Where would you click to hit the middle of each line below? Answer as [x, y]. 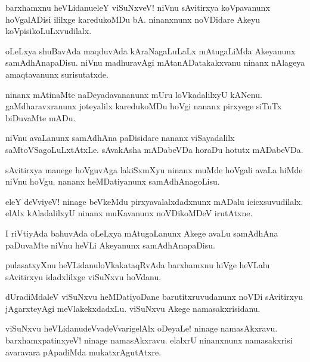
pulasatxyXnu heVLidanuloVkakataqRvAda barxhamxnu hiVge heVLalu [138, 265]
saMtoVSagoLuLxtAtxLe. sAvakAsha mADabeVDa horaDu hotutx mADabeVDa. [154, 149]
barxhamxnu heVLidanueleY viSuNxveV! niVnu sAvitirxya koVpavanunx [138, 7]
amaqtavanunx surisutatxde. [57, 74]
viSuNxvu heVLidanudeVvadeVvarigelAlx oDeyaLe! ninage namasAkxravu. [142, 328]
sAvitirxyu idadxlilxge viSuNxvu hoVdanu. [83, 276]
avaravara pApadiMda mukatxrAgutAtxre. [83, 352]
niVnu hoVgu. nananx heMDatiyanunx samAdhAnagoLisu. [113, 181]
